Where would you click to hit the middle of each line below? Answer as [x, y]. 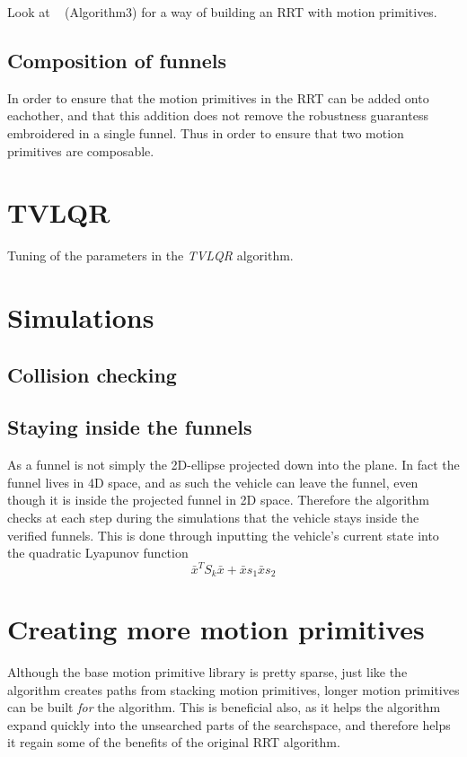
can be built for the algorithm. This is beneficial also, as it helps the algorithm [224, 707]
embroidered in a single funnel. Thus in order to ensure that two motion [206, 132]
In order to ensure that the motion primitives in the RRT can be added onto [218, 97]
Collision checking [92, 374]
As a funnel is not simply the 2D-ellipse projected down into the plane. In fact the [233, 465]
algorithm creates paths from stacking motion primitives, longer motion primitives [233, 689]
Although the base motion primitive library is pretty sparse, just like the [207, 672]
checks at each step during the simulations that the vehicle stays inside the [213, 518]
